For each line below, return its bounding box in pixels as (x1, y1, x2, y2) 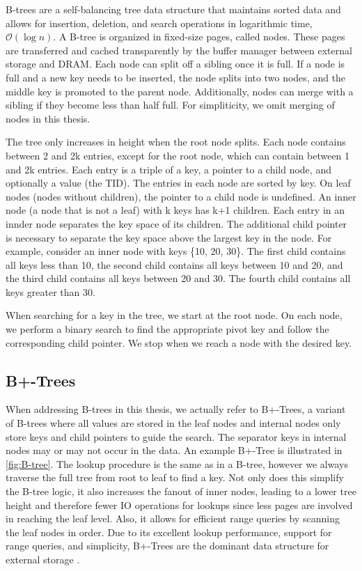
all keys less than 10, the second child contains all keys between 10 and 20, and (6, 257, 343, 272)
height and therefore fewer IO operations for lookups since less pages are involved (6, 497, 353, 512)
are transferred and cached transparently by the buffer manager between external (6, 42, 352, 57)
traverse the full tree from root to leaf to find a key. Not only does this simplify (6, 470, 344, 485)
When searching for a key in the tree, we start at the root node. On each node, (6, 308, 343, 322)
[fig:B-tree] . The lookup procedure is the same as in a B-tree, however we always (6, 456, 348, 471)
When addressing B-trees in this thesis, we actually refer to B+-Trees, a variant (6, 402, 346, 416)
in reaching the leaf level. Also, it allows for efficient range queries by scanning (6, 511, 340, 526)
